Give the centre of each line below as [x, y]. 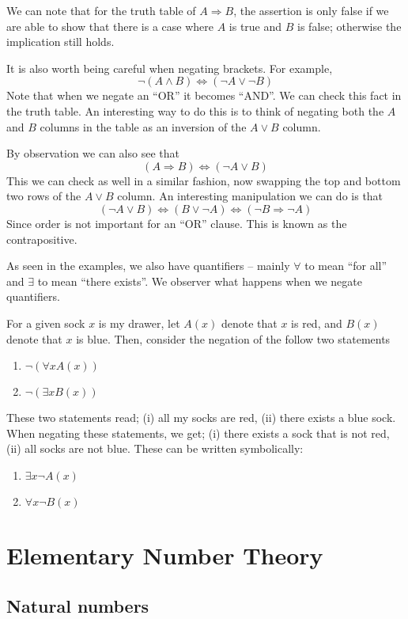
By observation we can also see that [93, 153]
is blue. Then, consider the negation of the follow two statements [233, 338]
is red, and [317, 323]
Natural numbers [78, 605]
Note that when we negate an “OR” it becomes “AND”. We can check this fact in [204, 95]
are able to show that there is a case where [110, 26]
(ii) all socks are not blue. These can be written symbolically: [155, 448]
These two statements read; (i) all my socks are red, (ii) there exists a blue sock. [201, 418]
